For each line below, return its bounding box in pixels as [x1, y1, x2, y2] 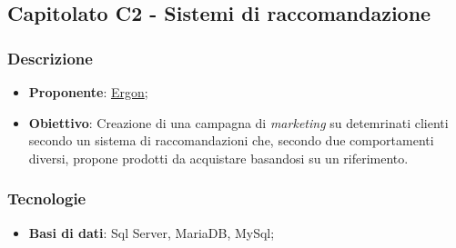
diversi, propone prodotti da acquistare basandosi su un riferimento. [28, 148, 409, 167]
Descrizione [7, 46, 93, 69]
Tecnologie [7, 187, 86, 210]
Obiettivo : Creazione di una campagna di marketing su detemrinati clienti [28, 113, 449, 132]
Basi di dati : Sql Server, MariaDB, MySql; [28, 223, 275, 242]
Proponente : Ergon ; [28, 83, 148, 101]
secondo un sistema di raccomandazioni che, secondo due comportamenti [28, 131, 434, 150]
